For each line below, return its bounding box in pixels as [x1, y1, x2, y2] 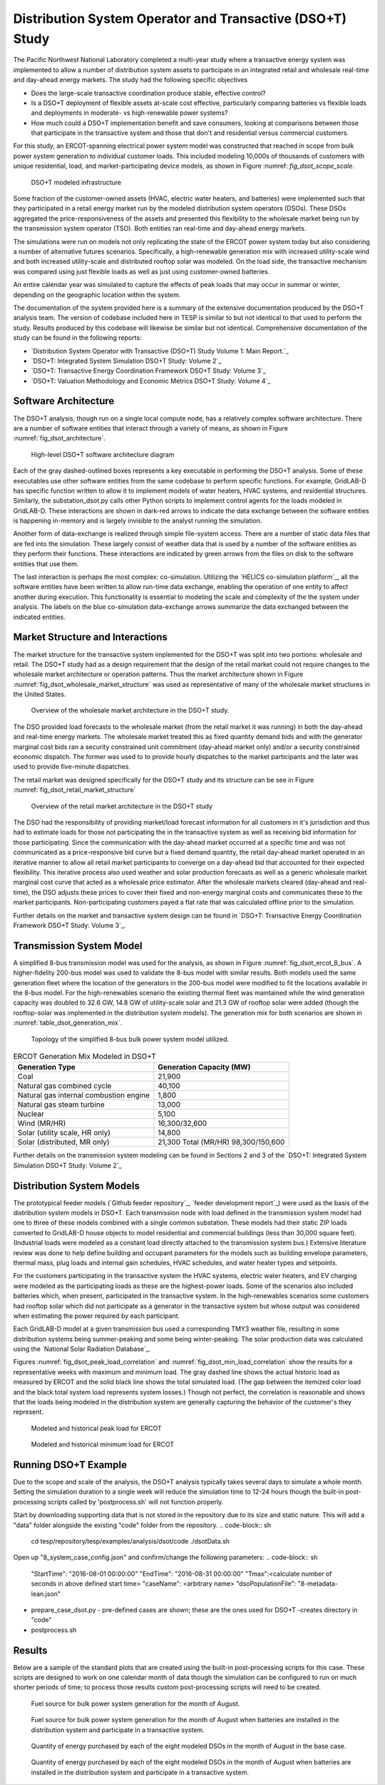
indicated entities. [13, 613, 66, 621]
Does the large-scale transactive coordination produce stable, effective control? [31, 89, 267, 97]
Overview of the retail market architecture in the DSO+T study [31, 802, 213, 810]
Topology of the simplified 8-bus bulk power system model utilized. [31, 1035, 230, 1043]
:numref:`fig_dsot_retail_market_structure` [13, 785, 136, 794]
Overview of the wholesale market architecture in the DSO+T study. [31, 706, 230, 715]
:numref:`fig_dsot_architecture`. [13, 434, 106, 443]
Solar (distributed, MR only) [17, 1137, 110, 1147]
